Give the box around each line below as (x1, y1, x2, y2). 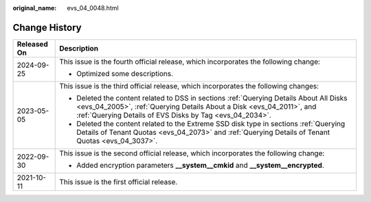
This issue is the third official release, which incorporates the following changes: (59, 81, 319, 90)
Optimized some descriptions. (76, 68, 174, 78)
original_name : (12, 4, 57, 12)
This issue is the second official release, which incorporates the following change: (59, 148, 325, 157)
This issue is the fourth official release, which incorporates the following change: (59, 57, 321, 66)
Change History (12, 21, 82, 34)
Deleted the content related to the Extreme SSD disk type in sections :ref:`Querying (76, 118, 346, 128)
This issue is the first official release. (59, 177, 178, 186)
